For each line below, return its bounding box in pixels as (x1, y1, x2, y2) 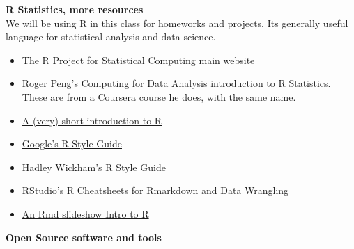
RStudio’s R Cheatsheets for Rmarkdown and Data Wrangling (22, 183, 289, 198)
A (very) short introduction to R (22, 113, 162, 127)
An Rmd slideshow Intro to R (22, 206, 149, 220)
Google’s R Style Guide (22, 136, 122, 151)
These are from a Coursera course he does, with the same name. (22, 89, 296, 104)
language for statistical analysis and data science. (6, 29, 216, 44)
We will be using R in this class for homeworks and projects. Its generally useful (6, 15, 348, 30)
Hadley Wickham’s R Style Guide (22, 159, 166, 174)
